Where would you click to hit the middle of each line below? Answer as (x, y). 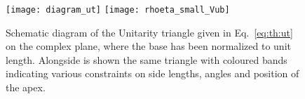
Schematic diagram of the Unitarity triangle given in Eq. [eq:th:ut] (149, 32)
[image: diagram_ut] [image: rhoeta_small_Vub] (118, 10)
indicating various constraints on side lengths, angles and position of (152, 73)
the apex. (26, 87)
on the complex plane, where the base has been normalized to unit (148, 46)
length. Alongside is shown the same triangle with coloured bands (147, 59)
